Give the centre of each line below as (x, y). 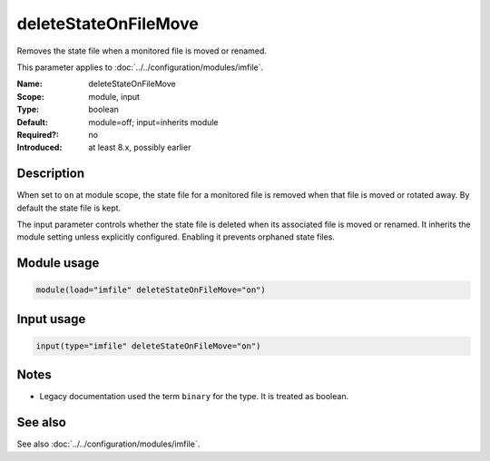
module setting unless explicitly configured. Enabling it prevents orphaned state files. (176, 237)
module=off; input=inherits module (153, 122)
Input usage (51, 319)
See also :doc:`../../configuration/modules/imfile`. (108, 444)
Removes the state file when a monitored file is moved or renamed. (142, 51)
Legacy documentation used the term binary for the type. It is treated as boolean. (194, 397)
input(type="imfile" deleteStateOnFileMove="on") (148, 346)
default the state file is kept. (69, 208)
